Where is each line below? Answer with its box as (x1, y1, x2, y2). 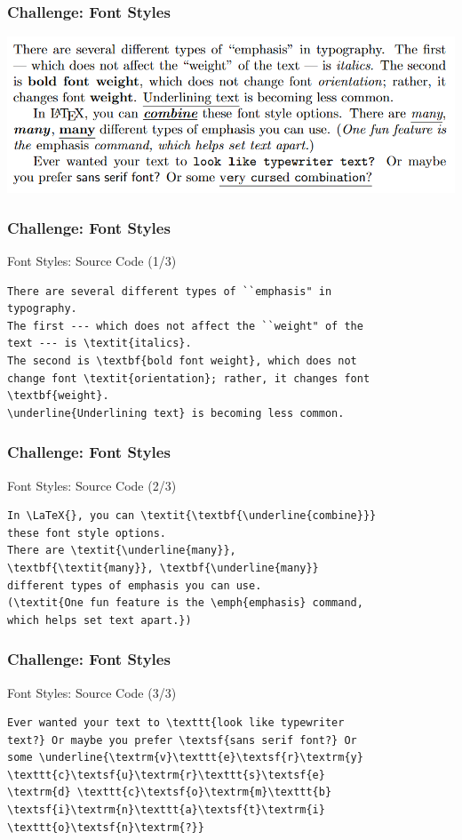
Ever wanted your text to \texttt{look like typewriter (7, 716, 345, 730)
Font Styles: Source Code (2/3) (7, 476, 177, 494)
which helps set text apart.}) (7, 613, 192, 627)
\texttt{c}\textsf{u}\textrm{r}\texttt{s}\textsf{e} (7, 768, 325, 781)
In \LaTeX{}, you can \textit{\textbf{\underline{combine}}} (7, 509, 377, 523)
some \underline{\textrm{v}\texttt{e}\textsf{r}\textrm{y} (7, 751, 363, 764)
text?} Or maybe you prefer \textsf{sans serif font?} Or (7, 733, 357, 747)
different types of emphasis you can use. (7, 579, 262, 592)
